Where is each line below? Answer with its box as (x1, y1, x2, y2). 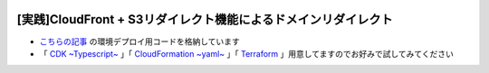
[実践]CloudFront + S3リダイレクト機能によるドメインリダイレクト (16, 12, 393, 27)
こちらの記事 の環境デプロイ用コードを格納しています (39, 36, 240, 47)
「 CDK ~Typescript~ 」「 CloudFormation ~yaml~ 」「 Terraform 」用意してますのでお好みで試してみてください (39, 48, 455, 59)
